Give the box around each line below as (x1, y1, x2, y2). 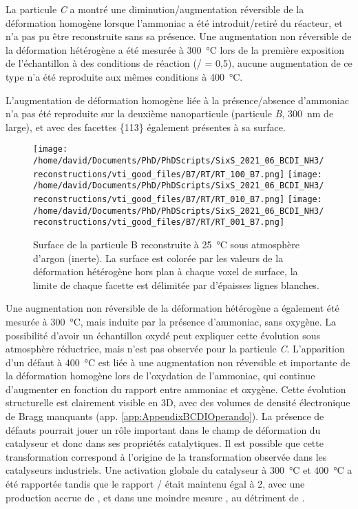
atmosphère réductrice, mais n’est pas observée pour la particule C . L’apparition (6, 341, 345, 356)
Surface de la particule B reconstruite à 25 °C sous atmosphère (33, 237, 300, 251)
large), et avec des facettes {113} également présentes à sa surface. (6, 119, 286, 134)
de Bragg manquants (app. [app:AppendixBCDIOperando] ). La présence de (6, 409, 324, 423)
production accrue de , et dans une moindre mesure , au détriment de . (6, 490, 305, 504)
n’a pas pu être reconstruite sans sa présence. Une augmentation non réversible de (6, 29, 352, 43)
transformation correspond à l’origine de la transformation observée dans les (6, 449, 327, 463)
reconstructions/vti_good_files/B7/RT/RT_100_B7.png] (33, 169, 285, 179)
